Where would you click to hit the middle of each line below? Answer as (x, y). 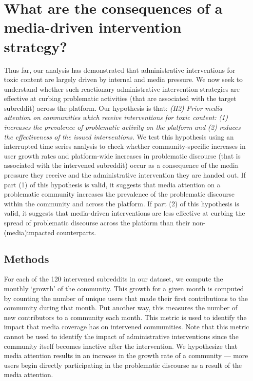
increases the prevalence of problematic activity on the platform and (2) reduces (122, 127)
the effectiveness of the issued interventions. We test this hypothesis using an (119, 136)
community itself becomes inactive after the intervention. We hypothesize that (121, 346)
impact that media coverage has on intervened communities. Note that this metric (126, 327)
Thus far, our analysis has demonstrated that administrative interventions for (120, 70)
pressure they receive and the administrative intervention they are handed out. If (125, 175)
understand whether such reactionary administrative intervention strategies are (122, 89)
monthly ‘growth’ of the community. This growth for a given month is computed (124, 288)
